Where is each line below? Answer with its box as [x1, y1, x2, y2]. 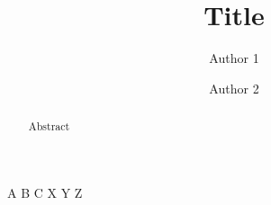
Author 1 [209, 49, 259, 67]
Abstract [28, 119, 70, 134]
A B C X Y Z [7, 183, 83, 201]
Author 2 [209, 78, 259, 97]
